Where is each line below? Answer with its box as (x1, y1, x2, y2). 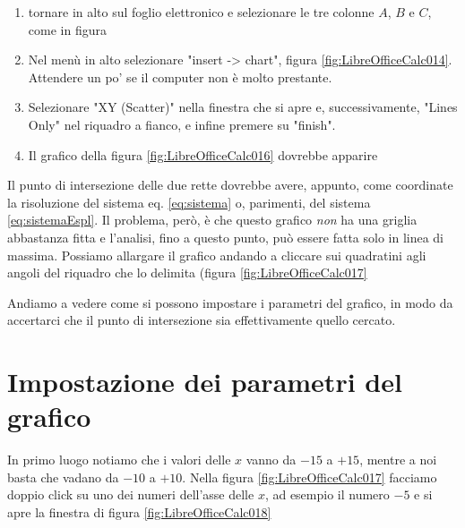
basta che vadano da (7, 467, 119, 486)
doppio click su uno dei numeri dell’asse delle (7, 485, 254, 504)
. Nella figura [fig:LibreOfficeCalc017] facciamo (182, 467, 437, 486)
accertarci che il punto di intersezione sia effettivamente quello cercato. (7, 311, 396, 329)
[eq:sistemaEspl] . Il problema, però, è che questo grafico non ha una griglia (7, 210, 418, 229)
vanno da (245, 450, 297, 469)
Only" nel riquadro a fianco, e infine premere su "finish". (28, 115, 336, 133)
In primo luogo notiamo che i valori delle (7, 450, 231, 469)
